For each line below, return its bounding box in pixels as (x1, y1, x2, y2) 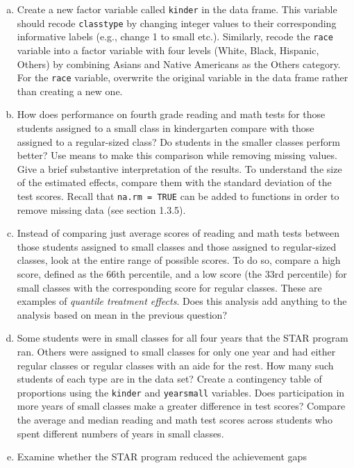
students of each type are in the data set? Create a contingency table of (17, 371, 322, 386)
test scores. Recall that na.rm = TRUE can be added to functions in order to (17, 188, 339, 203)
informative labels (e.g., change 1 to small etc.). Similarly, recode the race (17, 29, 333, 44)
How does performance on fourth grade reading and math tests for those (17, 107, 326, 122)
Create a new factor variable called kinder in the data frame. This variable (17, 2, 337, 16)
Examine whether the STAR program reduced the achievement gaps (17, 449, 307, 464)
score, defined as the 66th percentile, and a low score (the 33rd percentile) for (17, 267, 347, 281)
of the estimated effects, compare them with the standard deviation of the (17, 175, 332, 190)
